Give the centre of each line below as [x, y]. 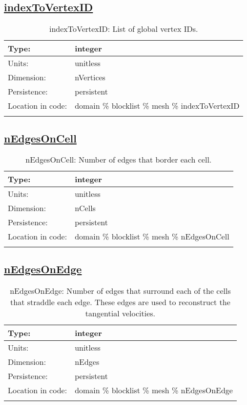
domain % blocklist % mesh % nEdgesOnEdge [154, 390]
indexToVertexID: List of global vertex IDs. [123, 29]
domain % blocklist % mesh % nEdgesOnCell [152, 237]
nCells [85, 208]
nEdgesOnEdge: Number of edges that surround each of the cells [120, 290]
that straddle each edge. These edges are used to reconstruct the [120, 302]
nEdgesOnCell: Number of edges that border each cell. [119, 160]
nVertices [90, 77]
